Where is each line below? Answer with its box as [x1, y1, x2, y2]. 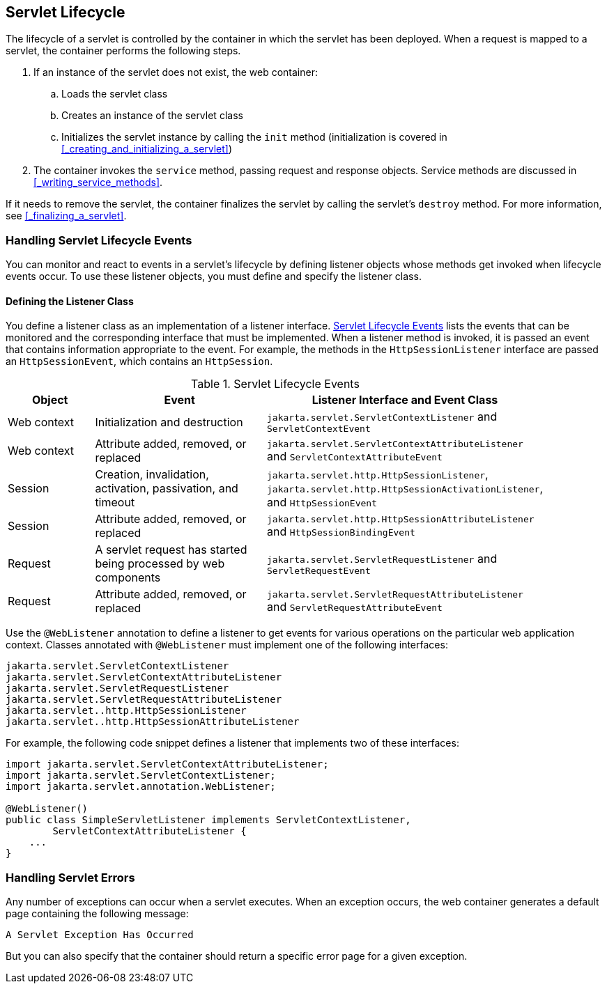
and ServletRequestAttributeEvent [267, 599, 443, 614]
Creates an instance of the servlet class [61, 109, 243, 122]
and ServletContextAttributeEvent [267, 449, 443, 463]
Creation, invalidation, [95, 467, 209, 482]
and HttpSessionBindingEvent [267, 524, 415, 538]
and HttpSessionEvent [267, 495, 377, 510]
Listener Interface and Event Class [312, 393, 498, 407]
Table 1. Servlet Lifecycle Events [191, 377, 360, 391]
